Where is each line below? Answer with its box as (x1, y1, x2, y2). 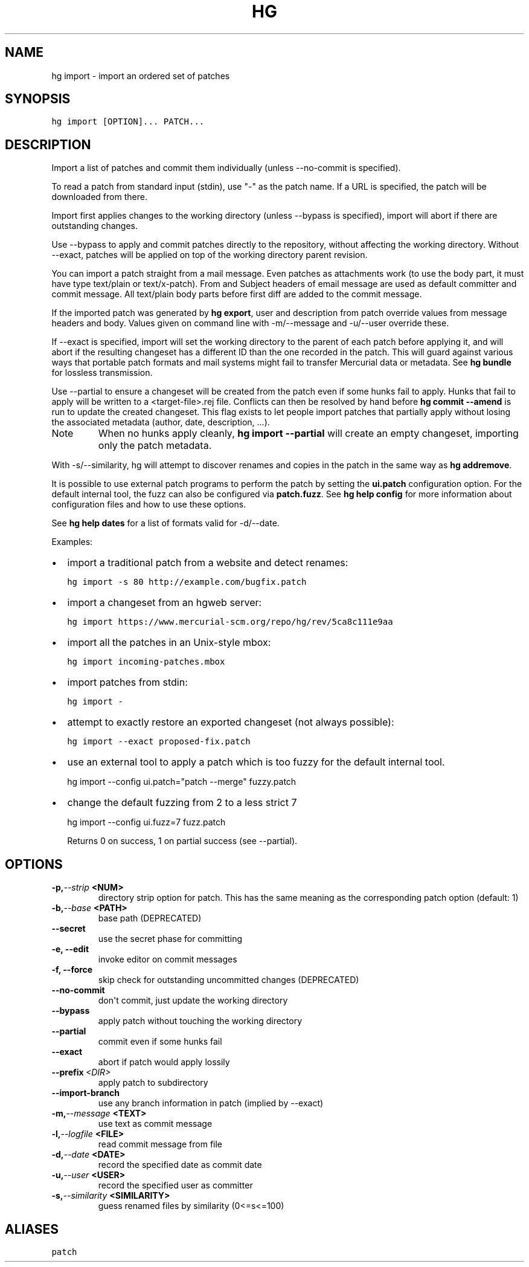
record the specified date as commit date (98, 1159, 262, 1170)
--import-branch (51, 1088, 120, 1098)
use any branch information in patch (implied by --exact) (98, 1098, 324, 1109)
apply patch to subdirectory (98, 1077, 208, 1088)
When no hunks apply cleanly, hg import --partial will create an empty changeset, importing (98, 427, 519, 440)
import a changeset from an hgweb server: (67, 596, 262, 609)
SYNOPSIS (5, 91, 71, 107)
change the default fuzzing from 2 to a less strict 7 (67, 796, 297, 809)
